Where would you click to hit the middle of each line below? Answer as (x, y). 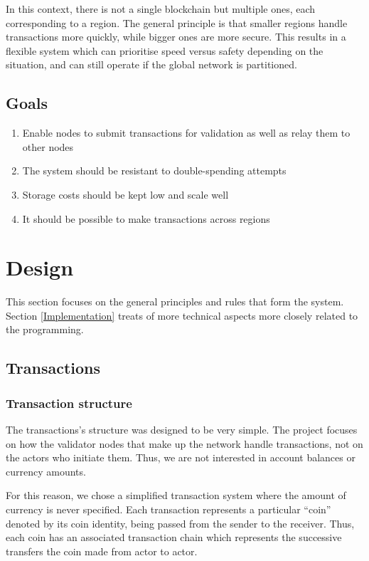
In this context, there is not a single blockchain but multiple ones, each (161, 9)
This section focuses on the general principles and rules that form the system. (175, 302)
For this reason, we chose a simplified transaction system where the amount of (176, 495)
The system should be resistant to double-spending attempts (154, 171)
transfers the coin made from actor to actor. (102, 551)
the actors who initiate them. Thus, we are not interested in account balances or (181, 457)
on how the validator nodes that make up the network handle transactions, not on (184, 443)
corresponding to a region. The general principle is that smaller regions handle (177, 22)
